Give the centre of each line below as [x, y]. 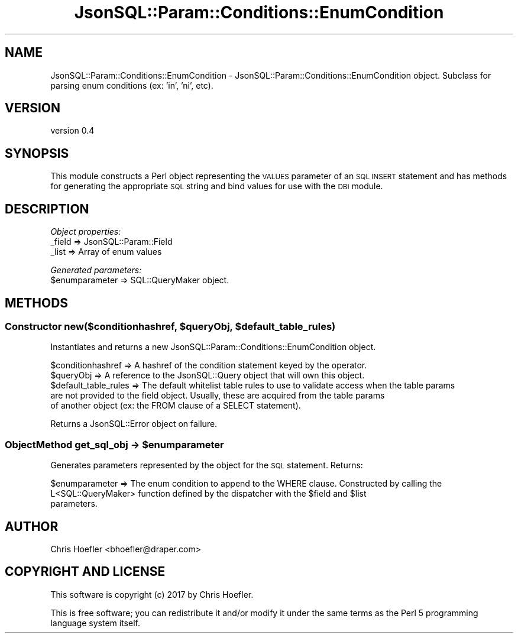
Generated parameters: [96, 270]
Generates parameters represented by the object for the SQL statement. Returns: [207, 465]
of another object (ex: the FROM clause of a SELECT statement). [176, 406]
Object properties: [86, 232]
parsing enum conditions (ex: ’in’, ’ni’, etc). [132, 85]
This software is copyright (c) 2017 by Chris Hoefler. [152, 594]
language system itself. [95, 623]
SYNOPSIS [37, 153]
